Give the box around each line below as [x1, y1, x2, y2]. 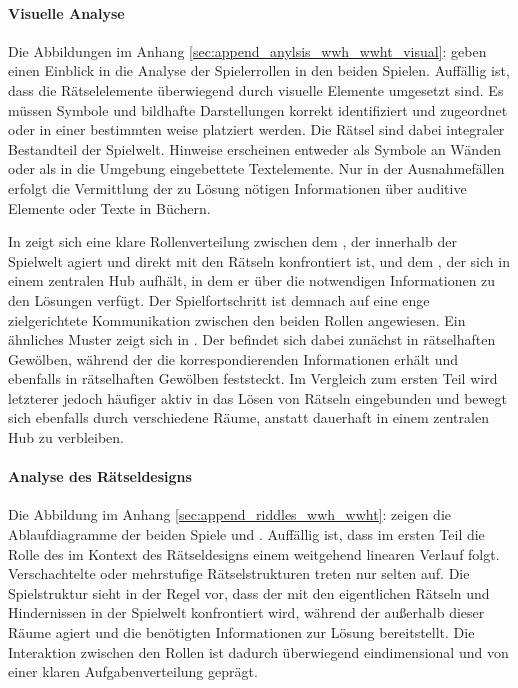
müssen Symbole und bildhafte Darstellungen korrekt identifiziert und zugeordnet [8, 99, 508, 120]
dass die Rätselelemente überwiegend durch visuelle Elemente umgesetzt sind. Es [8, 79, 504, 100]
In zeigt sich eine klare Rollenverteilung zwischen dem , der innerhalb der [8, 231, 457, 252]
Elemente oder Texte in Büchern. [8, 197, 211, 218]
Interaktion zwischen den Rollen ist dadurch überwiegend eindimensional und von [8, 641, 509, 662]
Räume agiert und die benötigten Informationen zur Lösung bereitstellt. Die [8, 622, 475, 643]
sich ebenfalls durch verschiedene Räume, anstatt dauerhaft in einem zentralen [8, 407, 489, 428]
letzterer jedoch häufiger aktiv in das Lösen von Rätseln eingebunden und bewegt [8, 387, 507, 408]
